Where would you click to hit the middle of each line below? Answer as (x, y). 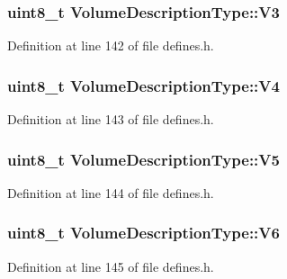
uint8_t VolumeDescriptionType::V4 (143, 85)
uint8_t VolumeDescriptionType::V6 (143, 233)
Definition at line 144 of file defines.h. (111, 192)
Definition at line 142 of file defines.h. (111, 45)
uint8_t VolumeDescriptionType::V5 (143, 159)
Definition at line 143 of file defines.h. (111, 119)
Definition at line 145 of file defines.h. (111, 266)
